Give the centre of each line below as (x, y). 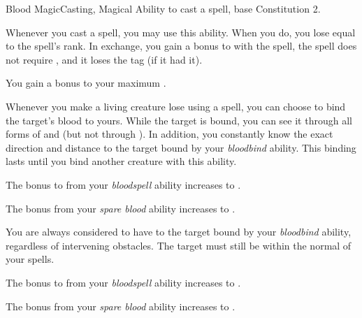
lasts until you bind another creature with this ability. (121, 161)
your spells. (30, 259)
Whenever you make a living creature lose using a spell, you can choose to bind (176, 106)
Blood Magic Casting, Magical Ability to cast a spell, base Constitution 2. (163, 8)
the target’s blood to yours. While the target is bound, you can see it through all (179, 120)
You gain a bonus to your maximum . (86, 83)
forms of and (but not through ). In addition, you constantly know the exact (169, 134)
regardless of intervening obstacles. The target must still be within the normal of (179, 245)
